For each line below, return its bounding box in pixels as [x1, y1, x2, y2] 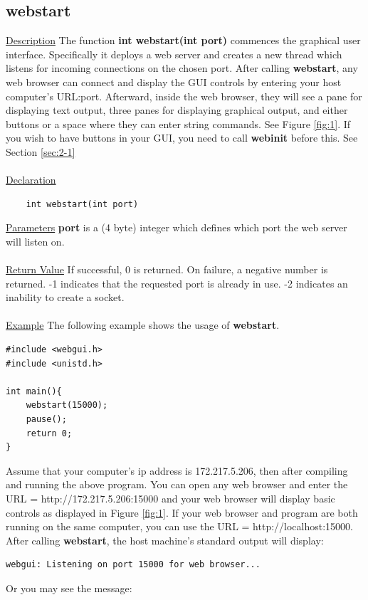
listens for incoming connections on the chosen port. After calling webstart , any [6, 60, 358, 75]
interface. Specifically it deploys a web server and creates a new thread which [6, 46, 342, 61]
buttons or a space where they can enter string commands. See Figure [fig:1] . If [6, 116, 351, 131]
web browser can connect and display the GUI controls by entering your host [6, 74, 342, 89]
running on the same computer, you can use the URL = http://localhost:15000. [6, 519, 353, 534]
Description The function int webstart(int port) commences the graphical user [6, 33, 361, 48]
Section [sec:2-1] [6, 144, 75, 159]
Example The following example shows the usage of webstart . [6, 317, 280, 332]
